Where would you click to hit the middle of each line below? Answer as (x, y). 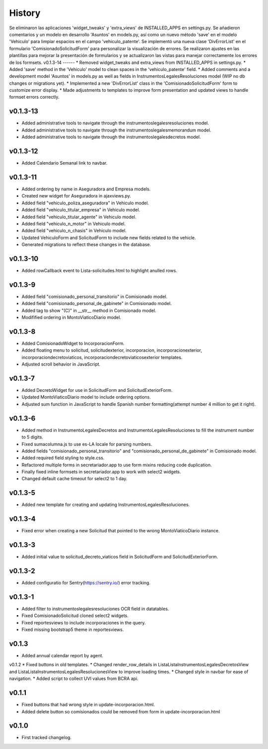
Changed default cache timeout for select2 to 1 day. (74, 479)
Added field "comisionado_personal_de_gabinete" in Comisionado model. (97, 304)
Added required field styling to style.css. (63, 458)
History (25, 13)
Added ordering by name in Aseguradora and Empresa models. (86, 189)
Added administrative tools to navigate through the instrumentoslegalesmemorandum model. (116, 130)
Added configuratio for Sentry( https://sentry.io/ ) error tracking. (86, 583)
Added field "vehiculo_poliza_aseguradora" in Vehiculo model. (85, 203)
